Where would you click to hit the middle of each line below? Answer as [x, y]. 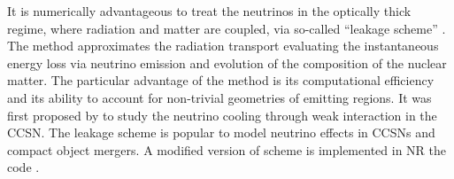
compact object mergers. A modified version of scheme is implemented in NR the [227, 149]
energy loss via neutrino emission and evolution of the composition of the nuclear [227, 62]
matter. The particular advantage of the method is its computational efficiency [221, 80]
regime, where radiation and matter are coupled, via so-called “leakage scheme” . [227, 28]
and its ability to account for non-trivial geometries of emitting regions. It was [219, 97]
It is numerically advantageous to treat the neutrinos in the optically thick [209, 11]
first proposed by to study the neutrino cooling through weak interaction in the [222, 115]
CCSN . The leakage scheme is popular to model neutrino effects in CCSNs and [221, 132]
